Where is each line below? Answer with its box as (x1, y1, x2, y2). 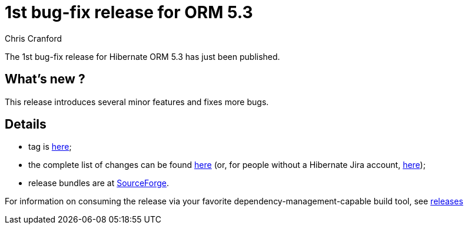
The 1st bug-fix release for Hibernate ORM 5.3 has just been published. (5, 51, 280, 62)
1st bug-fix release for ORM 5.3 (5, 2, 253, 22)
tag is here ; (28, 142, 72, 152)
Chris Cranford (5, 33, 62, 43)
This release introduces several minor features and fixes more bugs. (5, 96, 269, 107)
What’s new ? (5, 72, 85, 87)
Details (5, 117, 47, 132)
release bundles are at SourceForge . (28, 178, 169, 188)
